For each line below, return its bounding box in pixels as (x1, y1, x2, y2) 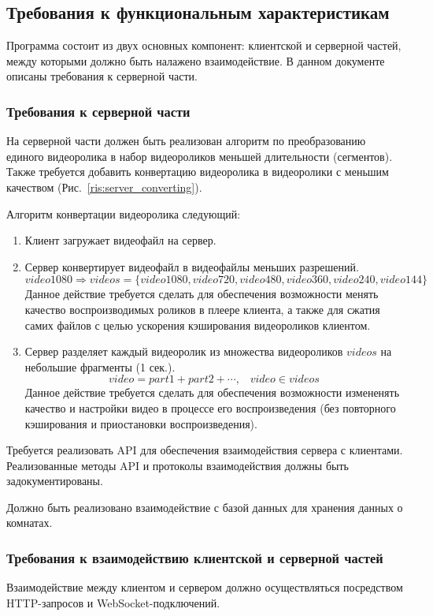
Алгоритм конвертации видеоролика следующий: (6, 205, 241, 222)
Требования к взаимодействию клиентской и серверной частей (6, 548, 383, 567)
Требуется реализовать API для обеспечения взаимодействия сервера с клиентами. (6, 442, 403, 458)
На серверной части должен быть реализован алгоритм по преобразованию (6, 133, 366, 149)
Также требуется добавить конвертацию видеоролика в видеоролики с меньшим (6, 163, 389, 180)
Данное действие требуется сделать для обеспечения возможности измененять (24, 384, 400, 401)
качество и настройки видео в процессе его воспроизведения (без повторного (24, 399, 396, 416)
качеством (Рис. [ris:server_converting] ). (6, 178, 202, 195)
